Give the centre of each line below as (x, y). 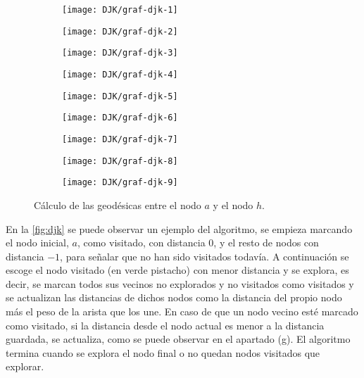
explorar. (25, 366)
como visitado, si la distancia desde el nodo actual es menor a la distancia (165, 325)
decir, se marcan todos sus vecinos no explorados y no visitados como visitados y (180, 283)
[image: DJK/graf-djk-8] (120, 161)
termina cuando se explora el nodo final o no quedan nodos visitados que (163, 352)
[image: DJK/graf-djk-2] (120, 31)
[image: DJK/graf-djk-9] (120, 183)
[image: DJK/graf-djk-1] (120, 10)
